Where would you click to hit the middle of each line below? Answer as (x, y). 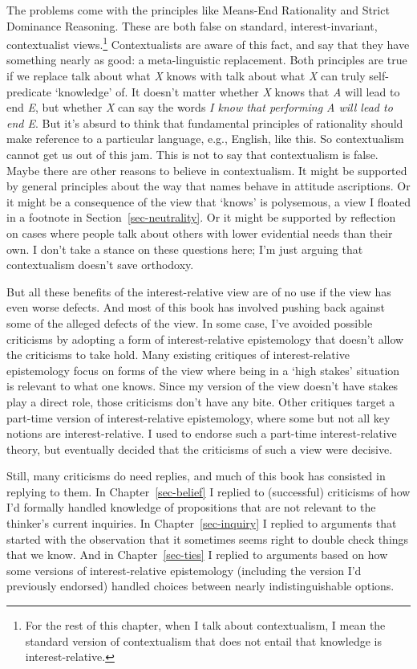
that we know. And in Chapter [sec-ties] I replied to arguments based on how (197, 555)
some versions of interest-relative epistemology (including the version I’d (184, 570)
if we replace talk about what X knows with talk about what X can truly (186, 76)
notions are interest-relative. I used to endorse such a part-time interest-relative (202, 433)
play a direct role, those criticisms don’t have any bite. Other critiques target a (201, 401)
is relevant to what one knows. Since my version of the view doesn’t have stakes (202, 386)
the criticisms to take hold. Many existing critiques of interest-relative (178, 355)
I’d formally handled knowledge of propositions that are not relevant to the (191, 507)
